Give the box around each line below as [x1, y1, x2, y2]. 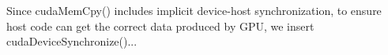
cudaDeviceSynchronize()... [6, 33, 137, 49]
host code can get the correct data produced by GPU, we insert [6, 17, 315, 34]
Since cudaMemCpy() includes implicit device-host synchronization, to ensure [6, 2, 382, 18]
